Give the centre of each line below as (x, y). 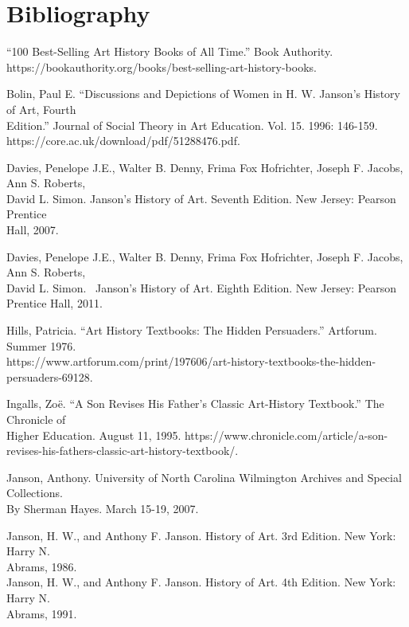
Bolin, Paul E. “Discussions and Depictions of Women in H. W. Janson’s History (203, 94)
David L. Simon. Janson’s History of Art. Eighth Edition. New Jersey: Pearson (201, 287)
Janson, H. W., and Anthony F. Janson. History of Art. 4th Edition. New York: (201, 582)
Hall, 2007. (33, 230)
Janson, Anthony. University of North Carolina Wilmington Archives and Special (204, 477)
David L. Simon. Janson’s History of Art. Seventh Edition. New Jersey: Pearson (201, 198)
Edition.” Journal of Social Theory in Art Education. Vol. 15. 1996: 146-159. (192, 125)
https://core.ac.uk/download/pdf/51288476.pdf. (123, 141)
